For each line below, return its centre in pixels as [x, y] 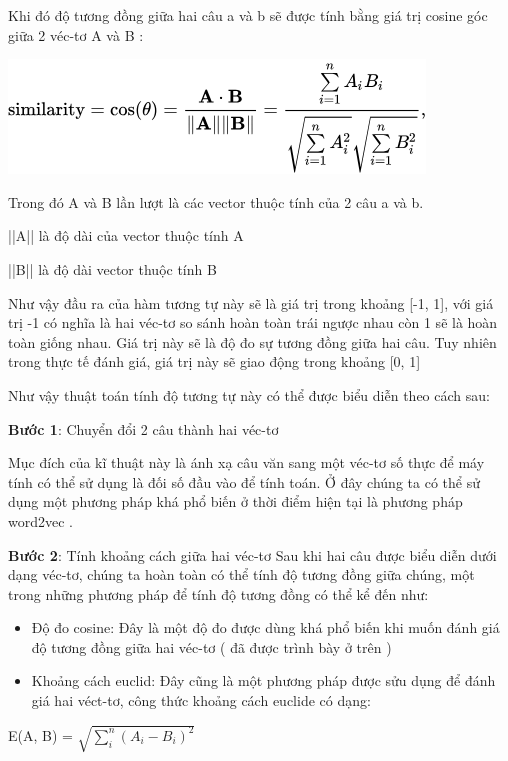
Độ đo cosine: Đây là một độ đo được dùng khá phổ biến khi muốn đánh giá [265, 627]
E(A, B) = [40, 734]
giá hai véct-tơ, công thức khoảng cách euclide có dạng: [201, 700]
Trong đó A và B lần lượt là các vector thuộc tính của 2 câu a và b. [216, 201]
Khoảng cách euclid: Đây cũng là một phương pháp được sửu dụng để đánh [263, 680]
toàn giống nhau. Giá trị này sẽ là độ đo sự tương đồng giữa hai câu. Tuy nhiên [252, 341]
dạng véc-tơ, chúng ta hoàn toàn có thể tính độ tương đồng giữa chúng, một [241, 574]
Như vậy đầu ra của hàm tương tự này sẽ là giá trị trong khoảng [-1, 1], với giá [251, 302]
